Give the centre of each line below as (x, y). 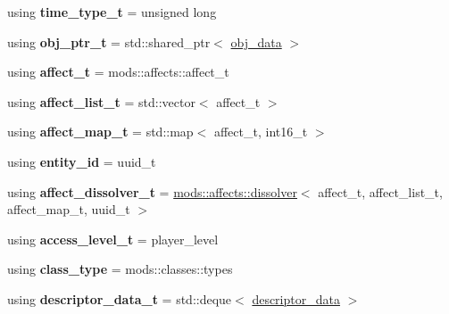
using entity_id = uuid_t (82, 161)
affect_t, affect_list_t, (380, 191)
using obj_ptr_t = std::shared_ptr (109, 41)
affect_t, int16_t (261, 132)
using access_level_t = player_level (113, 239)
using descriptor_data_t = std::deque (120, 298)
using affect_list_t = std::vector (101, 101)
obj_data (256, 41)
